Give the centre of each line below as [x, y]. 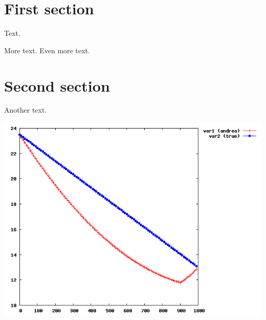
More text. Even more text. [47, 50]
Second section [57, 85]
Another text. [26, 110]
